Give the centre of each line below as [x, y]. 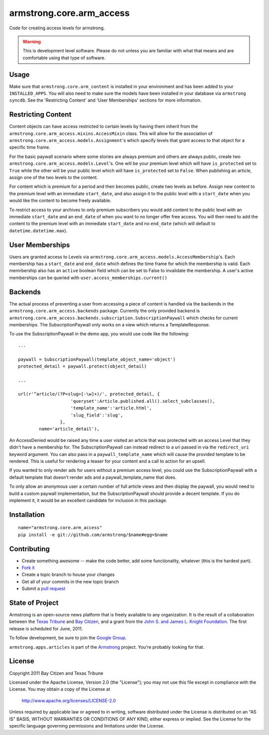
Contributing [29, 549]
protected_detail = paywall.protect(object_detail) [82, 366]
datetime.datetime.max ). [38, 230]
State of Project [34, 603]
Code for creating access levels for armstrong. [57, 28]
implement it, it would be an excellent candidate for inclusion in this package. [88, 500]
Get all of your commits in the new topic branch [70, 582]
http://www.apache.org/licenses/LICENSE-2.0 [69, 701]
